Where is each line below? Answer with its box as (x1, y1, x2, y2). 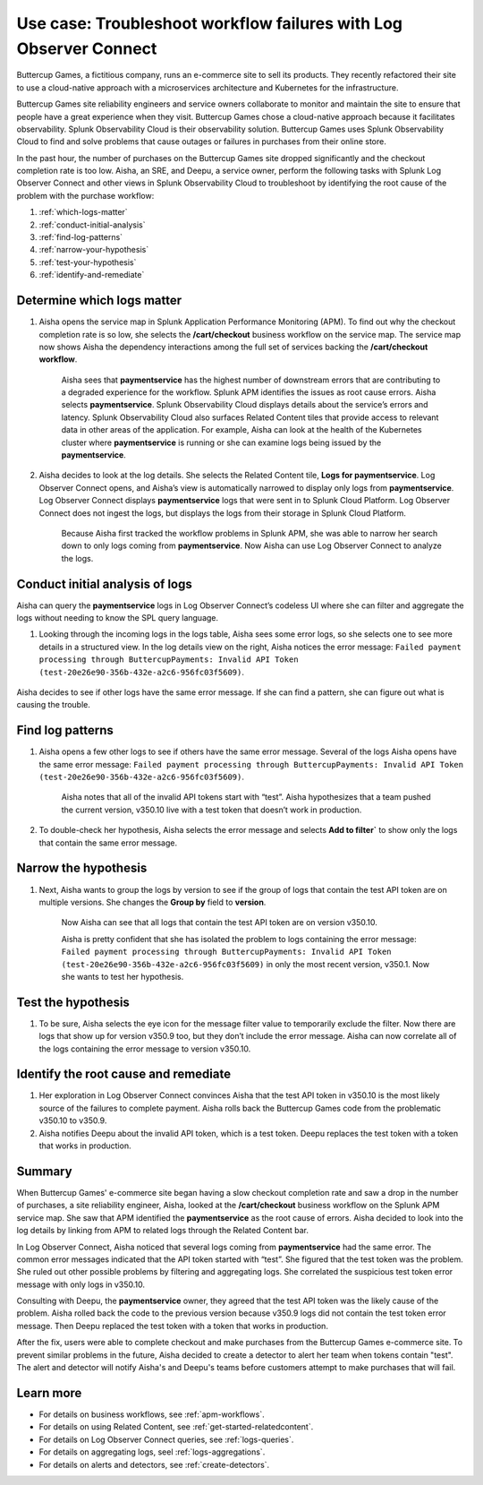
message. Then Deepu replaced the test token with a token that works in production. (16, 1320, 328, 1331)
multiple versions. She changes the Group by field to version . (38, 897, 267, 907)
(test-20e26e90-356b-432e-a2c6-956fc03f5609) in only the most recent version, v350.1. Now (61, 958, 429, 969)
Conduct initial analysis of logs (16, 576, 192, 591)
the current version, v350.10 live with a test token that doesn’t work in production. (61, 804, 362, 815)
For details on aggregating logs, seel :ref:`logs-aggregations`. (38, 1446, 266, 1457)
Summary (16, 1163, 72, 1179)
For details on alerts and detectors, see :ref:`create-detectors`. (38, 1459, 270, 1470)
